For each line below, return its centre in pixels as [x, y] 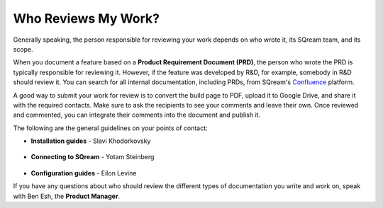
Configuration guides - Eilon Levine [84, 173]
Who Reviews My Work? [86, 18]
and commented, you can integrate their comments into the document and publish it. [137, 115]
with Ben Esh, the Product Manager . [67, 196]
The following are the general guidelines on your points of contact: [111, 128]
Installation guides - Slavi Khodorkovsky [91, 141]
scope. [23, 49]
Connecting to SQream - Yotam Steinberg [93, 157]
